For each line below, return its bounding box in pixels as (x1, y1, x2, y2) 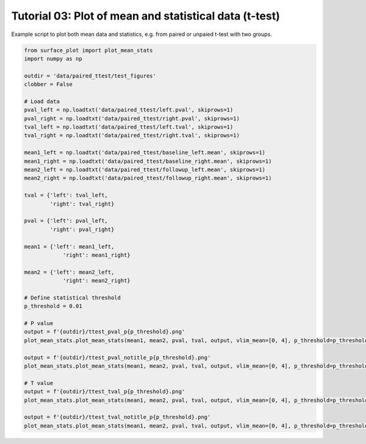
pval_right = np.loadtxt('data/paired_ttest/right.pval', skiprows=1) (24, 115, 240, 122)
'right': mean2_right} (62, 277, 131, 284)
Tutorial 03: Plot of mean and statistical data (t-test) (11, 9, 280, 23)
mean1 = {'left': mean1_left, (24, 243, 115, 250)
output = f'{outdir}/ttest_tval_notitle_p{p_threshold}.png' (24, 414, 211, 421)
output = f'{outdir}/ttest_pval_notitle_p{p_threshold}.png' (24, 354, 211, 361)
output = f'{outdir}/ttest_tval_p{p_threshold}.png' (24, 388, 185, 395)
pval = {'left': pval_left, (24, 217, 108, 224)
